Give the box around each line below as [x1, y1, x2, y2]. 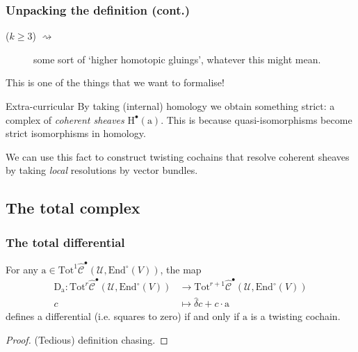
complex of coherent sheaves [6, 112, 124, 127]
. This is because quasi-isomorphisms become [161, 112, 352, 127]
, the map [160, 262, 202, 276]
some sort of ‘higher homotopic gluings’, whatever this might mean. [33, 51, 321, 66]
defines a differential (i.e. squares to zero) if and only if [6, 309, 240, 323]
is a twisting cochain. [250, 309, 341, 323]
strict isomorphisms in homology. [6, 126, 146, 141]
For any [6, 262, 38, 276]
